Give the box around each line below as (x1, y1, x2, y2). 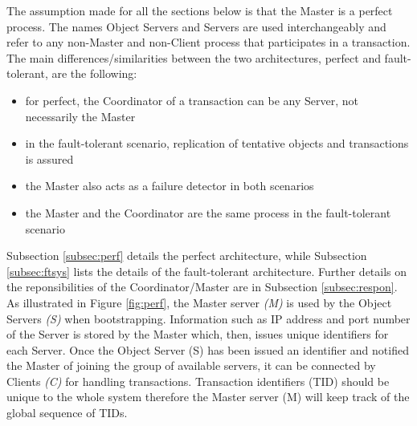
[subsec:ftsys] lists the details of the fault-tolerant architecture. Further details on (6, 262, 407, 279)
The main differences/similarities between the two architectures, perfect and (6, 49, 381, 66)
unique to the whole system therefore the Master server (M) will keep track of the (6, 388, 410, 405)
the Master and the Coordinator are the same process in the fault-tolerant (25, 204, 391, 221)
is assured (25, 150, 74, 167)
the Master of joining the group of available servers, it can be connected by (6, 357, 376, 374)
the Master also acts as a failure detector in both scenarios (25, 177, 314, 194)
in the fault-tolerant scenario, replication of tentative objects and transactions (25, 135, 409, 152)
